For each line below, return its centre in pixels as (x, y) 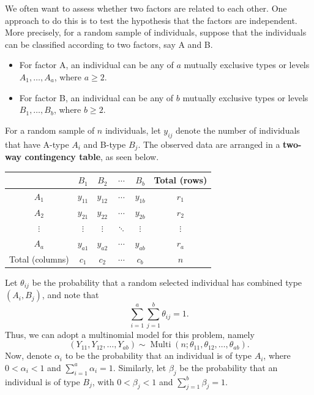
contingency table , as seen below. (92, 156)
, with (103, 381)
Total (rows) (181, 180)
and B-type (105, 144)
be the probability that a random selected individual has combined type (167, 282)
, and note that (70, 295)
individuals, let (133, 130)
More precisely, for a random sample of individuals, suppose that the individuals (156, 32)
